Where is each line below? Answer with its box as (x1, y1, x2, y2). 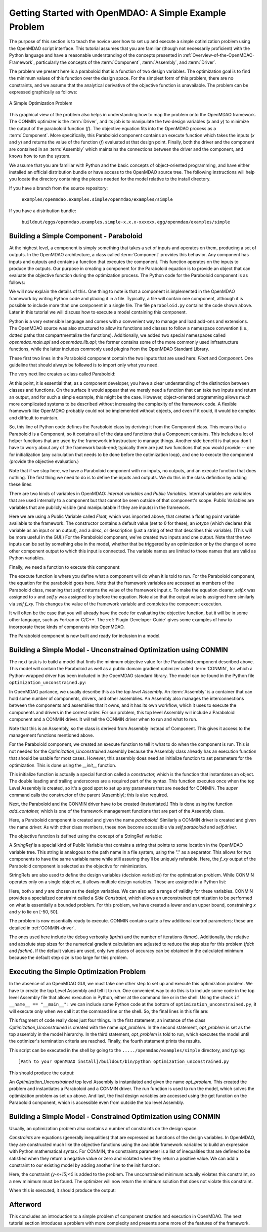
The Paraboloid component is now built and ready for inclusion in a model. (9, 633, 161, 639)
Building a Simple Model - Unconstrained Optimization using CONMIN (9, 645, 228, 654)
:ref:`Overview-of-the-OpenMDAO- (183, 52, 255, 58)
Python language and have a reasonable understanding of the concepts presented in (9, 52, 182, 58)
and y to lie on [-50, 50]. (9, 909, 59, 914)
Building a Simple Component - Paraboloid (9, 231, 143, 240)
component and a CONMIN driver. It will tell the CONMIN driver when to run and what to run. (9, 716, 198, 722)
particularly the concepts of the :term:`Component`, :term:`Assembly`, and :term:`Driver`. (36, 59, 217, 65)
